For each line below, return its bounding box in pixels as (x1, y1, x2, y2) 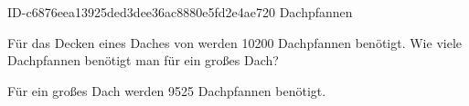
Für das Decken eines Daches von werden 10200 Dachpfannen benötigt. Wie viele (7, 33, 462, 52)
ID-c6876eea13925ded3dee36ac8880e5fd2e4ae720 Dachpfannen (7, 3, 353, 21)
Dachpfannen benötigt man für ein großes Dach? (7, 51, 279, 70)
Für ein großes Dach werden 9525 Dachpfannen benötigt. (7, 81, 326, 100)
